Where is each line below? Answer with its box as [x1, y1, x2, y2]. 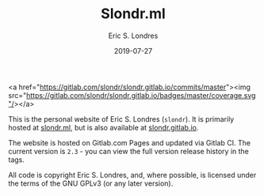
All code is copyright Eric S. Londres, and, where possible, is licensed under [8, 170, 257, 179]
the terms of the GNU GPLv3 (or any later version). [8, 179, 174, 188]
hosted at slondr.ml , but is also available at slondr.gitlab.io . [8, 122, 199, 132]
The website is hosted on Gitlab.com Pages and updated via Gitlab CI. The [8, 138, 251, 147]
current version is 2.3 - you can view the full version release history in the [8, 146, 250, 156]
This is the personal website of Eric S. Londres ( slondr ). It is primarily [8, 114, 235, 123]
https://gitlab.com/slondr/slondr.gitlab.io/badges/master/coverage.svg [26, 90, 256, 100]
